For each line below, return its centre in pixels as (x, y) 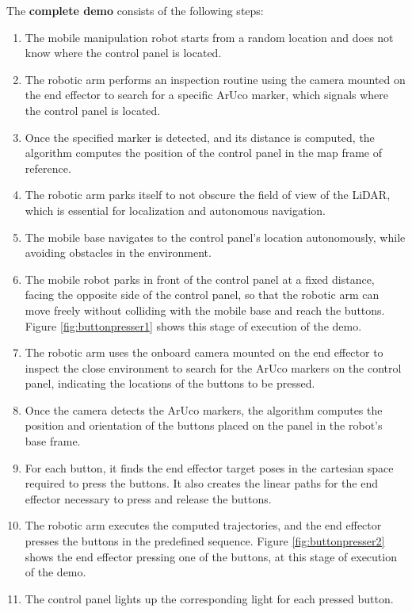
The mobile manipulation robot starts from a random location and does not (209, 37)
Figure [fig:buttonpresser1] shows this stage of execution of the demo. (193, 325)
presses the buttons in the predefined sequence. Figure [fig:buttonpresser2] (205, 541)
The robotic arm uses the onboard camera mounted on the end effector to (204, 352)
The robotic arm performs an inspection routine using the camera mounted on (215, 79)
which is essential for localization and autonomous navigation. (175, 210)
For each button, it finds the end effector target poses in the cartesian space (209, 467)
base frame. (53, 441)
